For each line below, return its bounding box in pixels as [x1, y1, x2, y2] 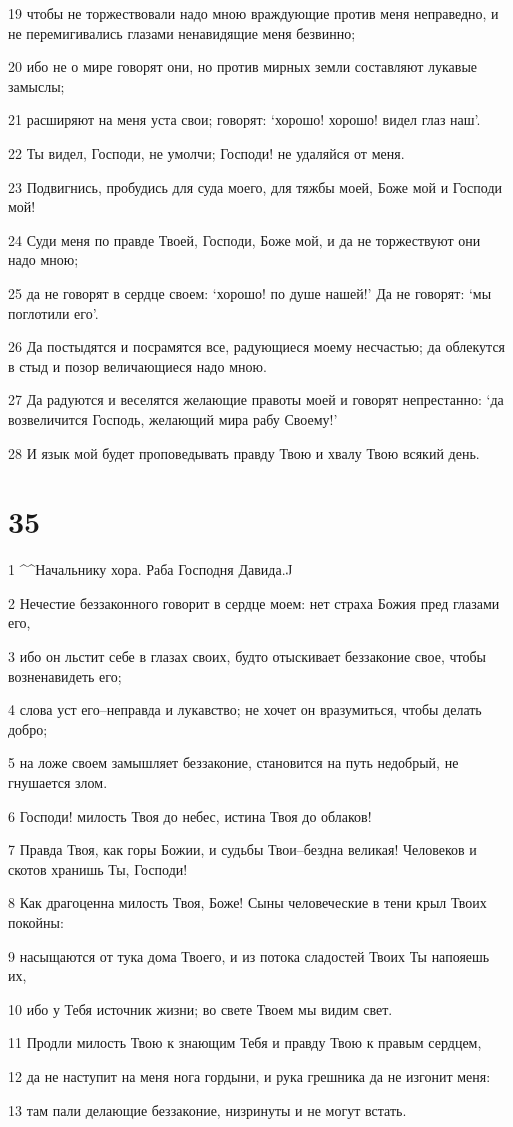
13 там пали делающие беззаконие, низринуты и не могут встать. [8, 1099, 407, 1120]
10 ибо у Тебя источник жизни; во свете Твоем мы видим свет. [8, 998, 393, 1019]
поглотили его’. [8, 302, 99, 323]
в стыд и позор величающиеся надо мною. [8, 355, 267, 376]
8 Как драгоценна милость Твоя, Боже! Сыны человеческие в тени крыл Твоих [8, 892, 487, 913]
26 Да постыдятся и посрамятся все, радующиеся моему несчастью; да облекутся [8, 336, 506, 357]
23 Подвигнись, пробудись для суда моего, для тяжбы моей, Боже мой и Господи [8, 176, 503, 197]
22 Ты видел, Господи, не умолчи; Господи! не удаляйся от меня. [8, 142, 405, 163]
